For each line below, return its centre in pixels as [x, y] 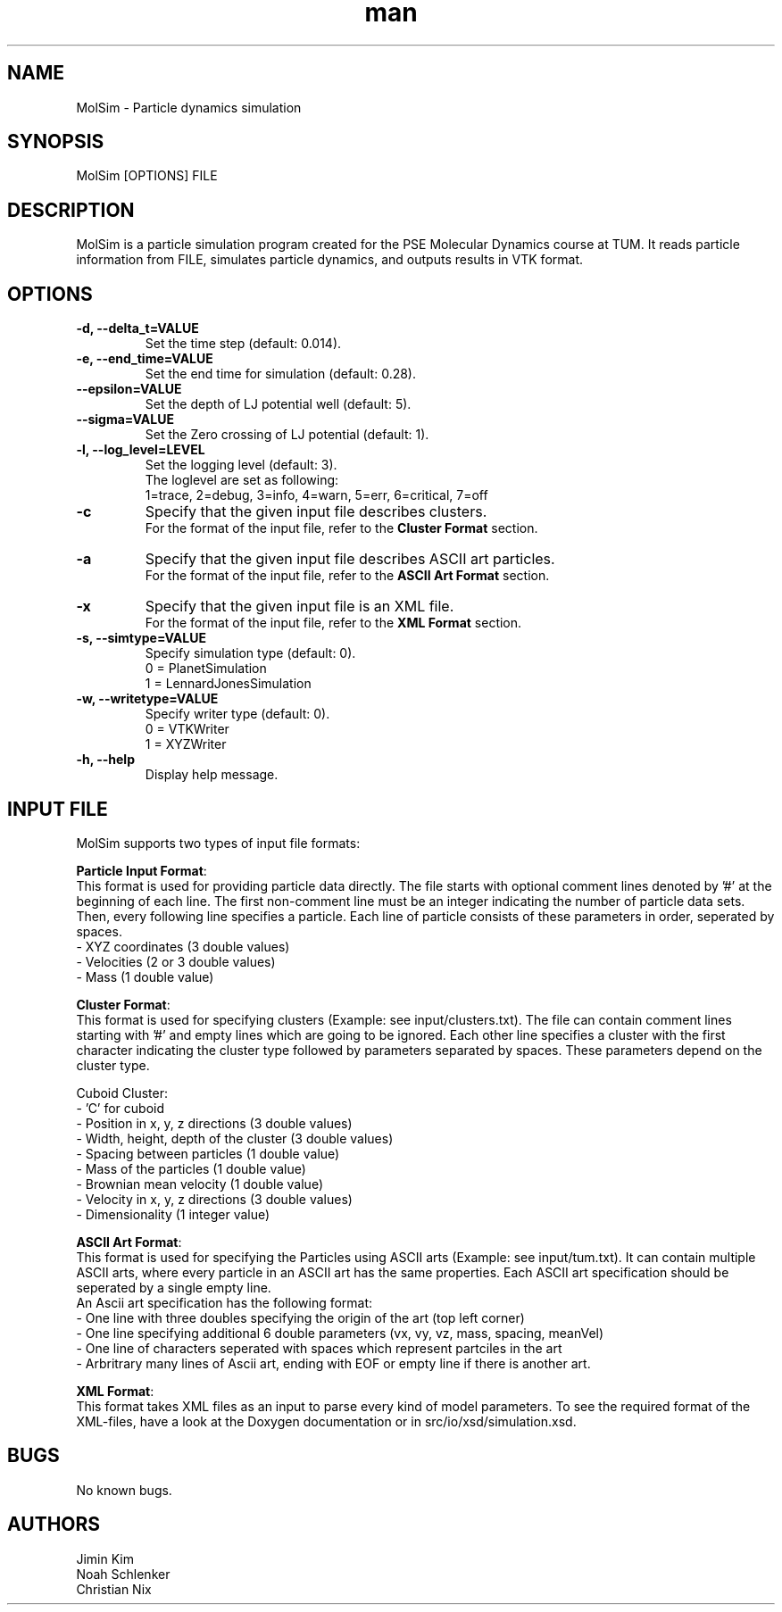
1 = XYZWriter [186, 744]
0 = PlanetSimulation [206, 669]
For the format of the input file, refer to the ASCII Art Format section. [347, 576]
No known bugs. [124, 1490]
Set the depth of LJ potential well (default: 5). [278, 404]
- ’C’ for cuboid [121, 1108]
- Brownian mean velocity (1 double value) [200, 1184]
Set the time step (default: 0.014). [243, 344]
